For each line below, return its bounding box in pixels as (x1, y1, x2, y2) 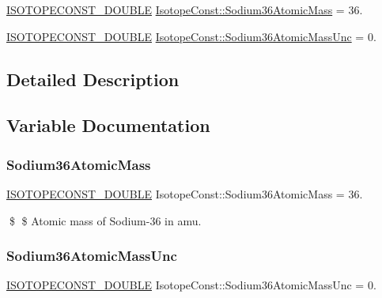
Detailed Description (6, 66, 180, 91)
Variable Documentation (6, 113, 210, 138)
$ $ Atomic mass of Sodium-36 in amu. (9, 212, 202, 228)
